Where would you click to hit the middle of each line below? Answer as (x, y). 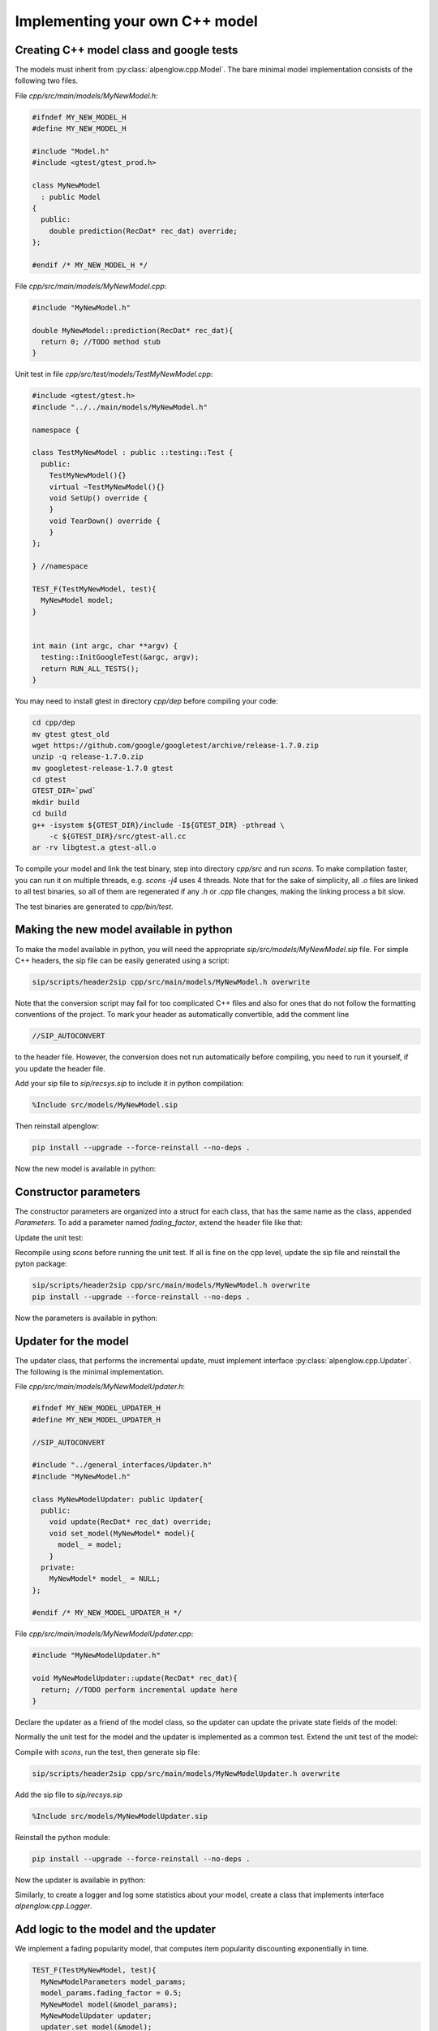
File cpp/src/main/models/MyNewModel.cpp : (91, 286)
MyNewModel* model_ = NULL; (105, 1579)
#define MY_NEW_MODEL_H (79, 129)
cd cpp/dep (54, 723)
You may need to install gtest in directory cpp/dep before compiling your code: (147, 701)
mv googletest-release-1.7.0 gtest (103, 768)
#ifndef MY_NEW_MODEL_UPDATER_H (97, 1408)
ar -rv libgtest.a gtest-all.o (94, 848)
